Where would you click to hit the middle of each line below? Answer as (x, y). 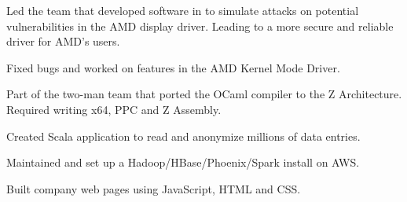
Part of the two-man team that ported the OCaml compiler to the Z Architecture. (204, 94)
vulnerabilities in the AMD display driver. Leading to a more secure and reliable (200, 26)
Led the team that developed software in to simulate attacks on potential (183, 10)
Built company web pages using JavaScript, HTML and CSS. (154, 188)
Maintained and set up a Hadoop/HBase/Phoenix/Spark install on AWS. (183, 162)
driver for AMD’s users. (63, 41)
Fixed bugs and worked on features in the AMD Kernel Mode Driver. (173, 67)
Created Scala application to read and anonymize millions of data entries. (183, 136)
